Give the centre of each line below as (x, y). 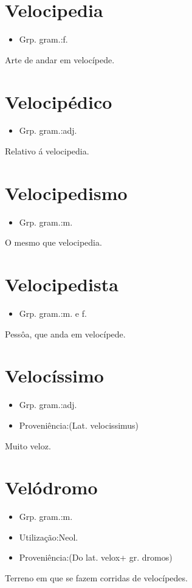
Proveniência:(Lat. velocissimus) (79, 425)
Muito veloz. (28, 445)
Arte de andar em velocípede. (60, 59)
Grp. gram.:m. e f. (53, 313)
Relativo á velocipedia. (47, 151)
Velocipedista (62, 284)
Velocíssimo (54, 375)
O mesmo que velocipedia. (53, 242)
